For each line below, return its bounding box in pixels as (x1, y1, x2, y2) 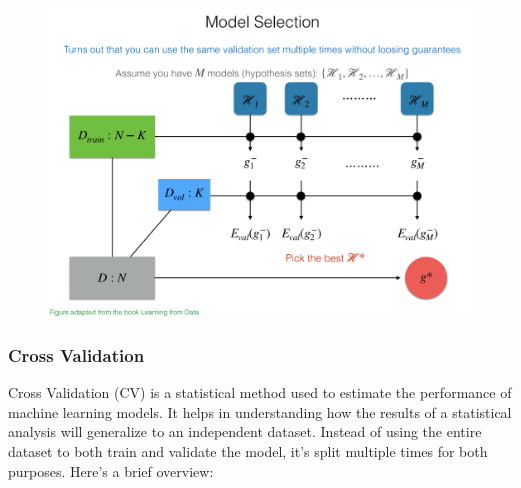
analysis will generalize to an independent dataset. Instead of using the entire (8, 421, 482, 442)
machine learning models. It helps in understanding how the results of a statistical (8, 401, 512, 422)
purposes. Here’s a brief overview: (8, 460, 214, 481)
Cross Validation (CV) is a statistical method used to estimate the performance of (8, 382, 512, 403)
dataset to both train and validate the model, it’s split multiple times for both (8, 441, 488, 462)
